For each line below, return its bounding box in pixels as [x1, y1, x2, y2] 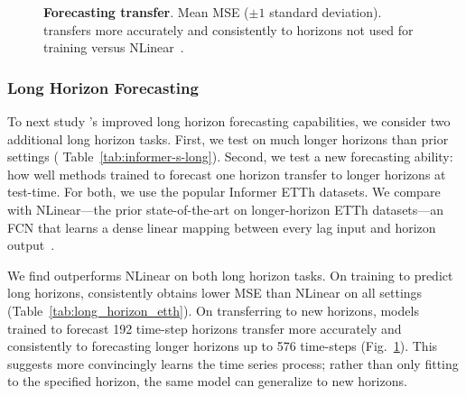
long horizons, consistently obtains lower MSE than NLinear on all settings [7, 283, 423, 302]
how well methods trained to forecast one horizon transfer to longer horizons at [7, 164, 446, 183]
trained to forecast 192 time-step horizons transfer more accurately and [7, 318, 402, 337]
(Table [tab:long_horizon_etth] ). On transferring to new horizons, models [7, 300, 419, 319]
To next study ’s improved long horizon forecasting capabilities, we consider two [7, 112, 451, 130]
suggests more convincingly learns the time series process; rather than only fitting [7, 354, 459, 373]
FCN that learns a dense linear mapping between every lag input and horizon [7, 217, 436, 236]
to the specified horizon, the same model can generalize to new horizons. [7, 372, 407, 391]
